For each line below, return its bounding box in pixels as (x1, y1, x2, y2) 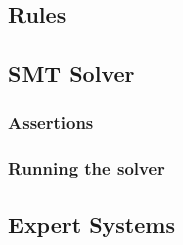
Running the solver (8, 156, 165, 181)
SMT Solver (8, 58, 135, 89)
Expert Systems (8, 208, 175, 239)
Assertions (8, 110, 94, 135)
